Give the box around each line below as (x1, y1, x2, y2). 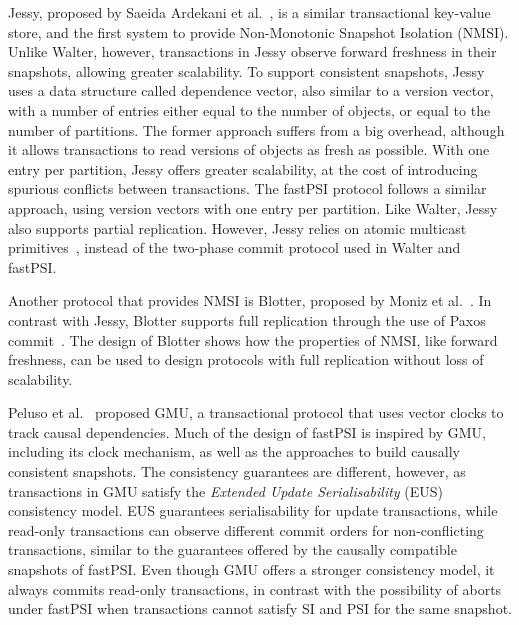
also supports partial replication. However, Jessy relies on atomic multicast (8, 217, 467, 238)
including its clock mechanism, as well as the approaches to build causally (8, 441, 460, 462)
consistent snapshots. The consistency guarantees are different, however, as (8, 461, 466, 482)
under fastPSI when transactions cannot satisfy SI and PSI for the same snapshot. (8, 598, 512, 619)
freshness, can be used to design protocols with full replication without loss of (8, 349, 484, 370)
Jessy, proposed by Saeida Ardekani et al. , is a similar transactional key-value (8, 2, 491, 22)
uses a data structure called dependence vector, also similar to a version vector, (8, 80, 494, 101)
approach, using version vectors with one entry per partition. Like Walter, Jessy (8, 197, 498, 218)
